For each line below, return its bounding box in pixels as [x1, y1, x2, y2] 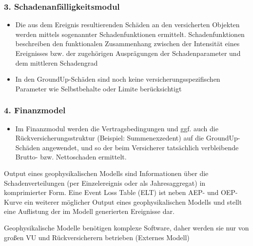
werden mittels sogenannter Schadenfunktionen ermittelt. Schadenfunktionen [15, 29, 245, 39]
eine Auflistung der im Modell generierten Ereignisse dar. [4, 206, 175, 216]
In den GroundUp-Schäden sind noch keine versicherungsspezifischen [15, 74, 220, 84]
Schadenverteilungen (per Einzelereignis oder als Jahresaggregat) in [4, 177, 206, 188]
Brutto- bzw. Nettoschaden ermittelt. [15, 152, 127, 162]
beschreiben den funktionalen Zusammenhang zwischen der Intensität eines [15, 38, 240, 49]
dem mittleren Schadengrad [15, 57, 98, 68]
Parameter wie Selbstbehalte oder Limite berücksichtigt [15, 83, 182, 93]
